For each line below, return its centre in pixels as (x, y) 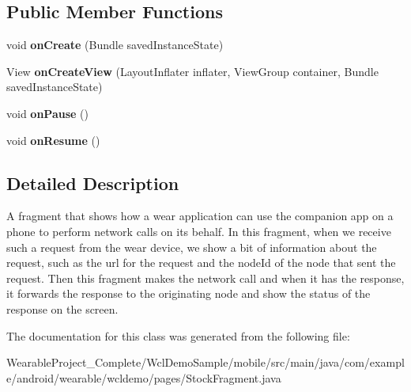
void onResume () (53, 140)
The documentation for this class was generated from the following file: (178, 335)
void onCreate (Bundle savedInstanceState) (115, 45)
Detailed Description (93, 183)
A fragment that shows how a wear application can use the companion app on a (200, 216)
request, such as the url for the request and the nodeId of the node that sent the (201, 263)
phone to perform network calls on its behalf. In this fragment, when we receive (199, 231)
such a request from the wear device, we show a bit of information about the (192, 247)
